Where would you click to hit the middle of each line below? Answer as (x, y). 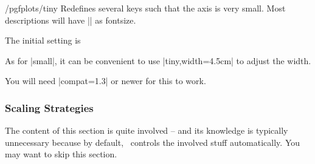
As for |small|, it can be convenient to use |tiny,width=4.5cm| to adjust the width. (158, 60)
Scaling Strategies (49, 107)
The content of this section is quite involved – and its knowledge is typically (147, 130)
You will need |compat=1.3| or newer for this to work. (106, 81)
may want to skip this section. (61, 154)
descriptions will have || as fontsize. (71, 20)
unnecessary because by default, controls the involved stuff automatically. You (153, 142)
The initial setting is (43, 40)
